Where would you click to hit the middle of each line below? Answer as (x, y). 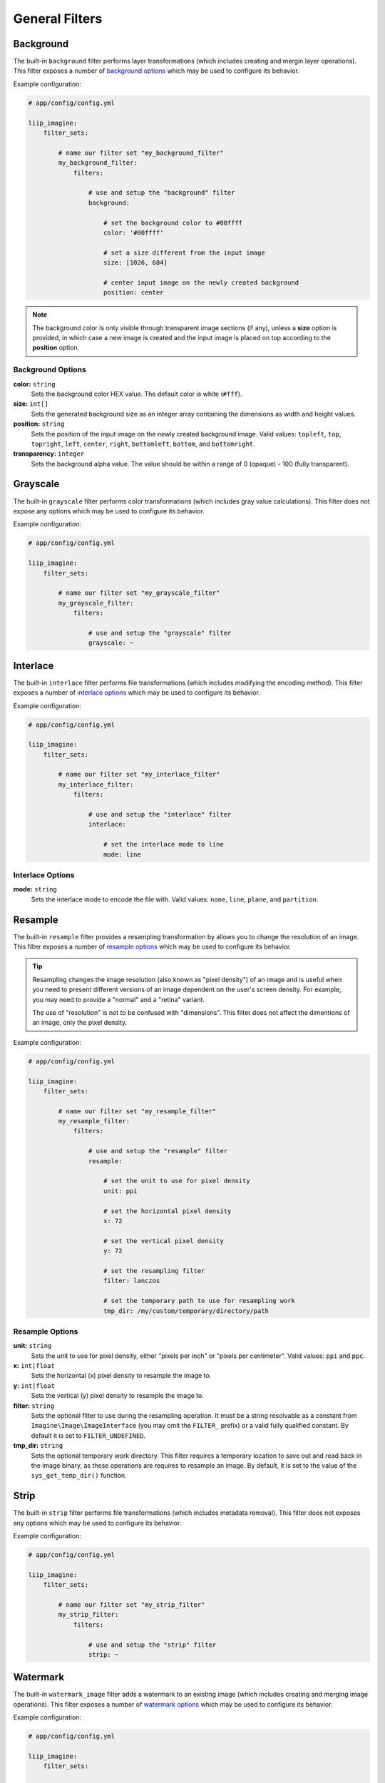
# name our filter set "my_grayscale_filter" (139, 593)
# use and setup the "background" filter (161, 193)
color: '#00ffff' (134, 233)
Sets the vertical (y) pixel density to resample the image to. (118, 1396)
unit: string (32, 1346)
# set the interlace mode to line (164, 844)
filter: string (34, 1406)
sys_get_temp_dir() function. (79, 1476)
